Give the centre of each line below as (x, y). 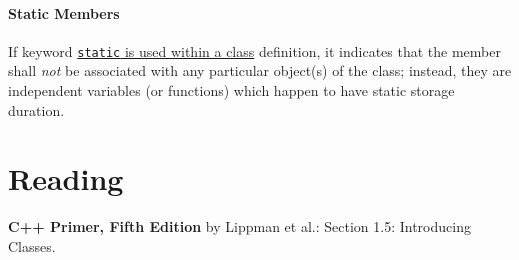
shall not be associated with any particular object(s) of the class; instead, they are (260, 70)
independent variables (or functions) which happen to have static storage (231, 90)
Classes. (32, 245)
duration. (36, 109)
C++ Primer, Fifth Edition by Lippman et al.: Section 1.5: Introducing (239, 226)
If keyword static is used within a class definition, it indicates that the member (254, 50)
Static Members (64, 12)
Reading (66, 178)
